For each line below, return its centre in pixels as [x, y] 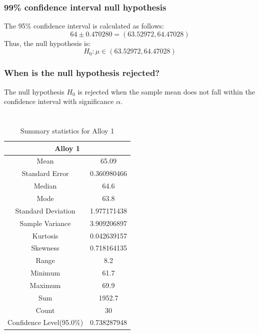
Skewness [45, 248]
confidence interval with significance [59, 101]
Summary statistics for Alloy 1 [67, 130]
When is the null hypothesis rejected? [82, 73]
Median [45, 186]
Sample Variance [45, 223]
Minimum [45, 273]
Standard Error [45, 173]
